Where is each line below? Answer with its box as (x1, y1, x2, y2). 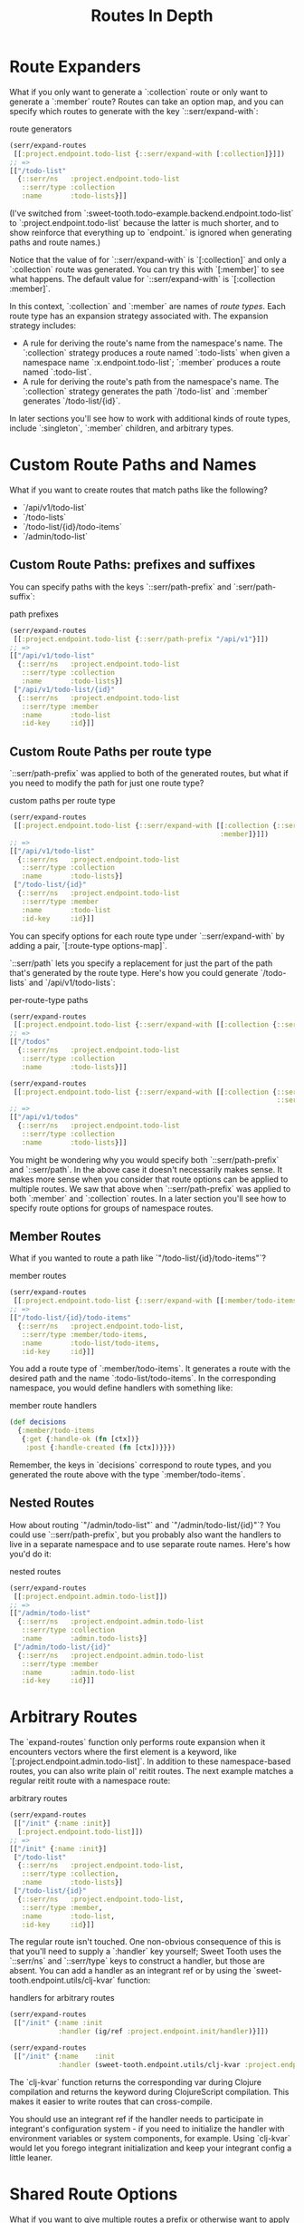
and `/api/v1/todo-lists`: (28, 977, 116, 988)
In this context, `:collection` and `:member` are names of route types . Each (9, 301, 287, 312)
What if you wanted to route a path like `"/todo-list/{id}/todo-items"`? (9, 1253, 267, 1263)
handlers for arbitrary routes (9, 1993, 115, 2004)
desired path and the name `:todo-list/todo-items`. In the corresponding (9, 1373, 277, 1384)
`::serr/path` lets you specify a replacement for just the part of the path (9, 958, 273, 969)
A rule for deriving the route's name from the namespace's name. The (22, 337, 283, 349)
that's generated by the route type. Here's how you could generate (9, 967, 259, 978)
